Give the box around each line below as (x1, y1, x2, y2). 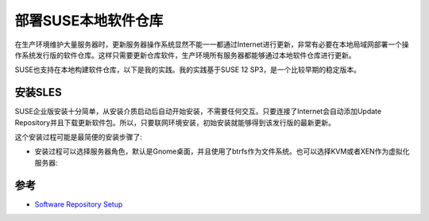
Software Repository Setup (34, 199, 123, 209)
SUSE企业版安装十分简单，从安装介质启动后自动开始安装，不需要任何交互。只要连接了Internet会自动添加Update (14, 107, 381, 116)
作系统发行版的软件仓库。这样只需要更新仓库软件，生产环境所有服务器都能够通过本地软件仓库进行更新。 (14, 50, 356, 59)
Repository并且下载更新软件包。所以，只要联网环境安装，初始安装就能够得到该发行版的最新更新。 (14, 117, 335, 127)
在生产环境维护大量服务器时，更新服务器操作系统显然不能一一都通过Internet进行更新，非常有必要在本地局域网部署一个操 (14, 40, 409, 49)
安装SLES (14, 86, 63, 99)
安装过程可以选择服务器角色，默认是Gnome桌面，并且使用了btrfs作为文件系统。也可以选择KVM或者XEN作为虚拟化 (34, 147, 410, 156)
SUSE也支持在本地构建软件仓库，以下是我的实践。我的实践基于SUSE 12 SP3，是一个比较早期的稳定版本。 (14, 65, 361, 74)
